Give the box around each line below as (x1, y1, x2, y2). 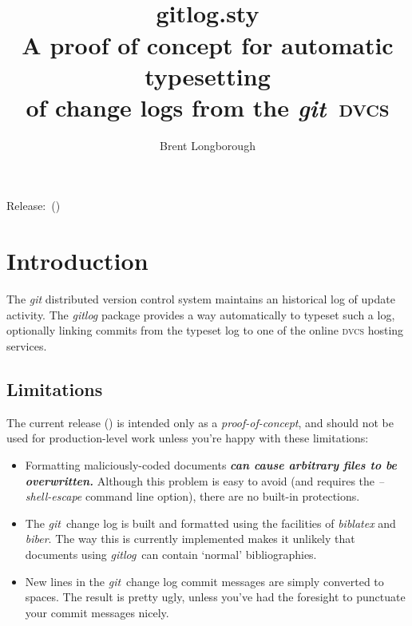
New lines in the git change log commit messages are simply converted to (25, 573, 384, 589)
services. (6, 337, 47, 354)
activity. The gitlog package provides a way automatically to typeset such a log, (6, 306, 395, 323)
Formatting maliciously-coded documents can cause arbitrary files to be (25, 456, 398, 473)
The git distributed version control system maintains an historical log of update (6, 291, 395, 307)
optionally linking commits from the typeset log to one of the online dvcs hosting (6, 322, 404, 339)
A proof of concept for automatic (22, 28, 394, 61)
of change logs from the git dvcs (26, 90, 390, 124)
